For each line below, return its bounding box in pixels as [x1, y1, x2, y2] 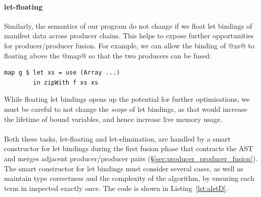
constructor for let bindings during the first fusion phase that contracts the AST [4, 143, 253, 154]
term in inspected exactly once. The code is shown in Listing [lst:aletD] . [4, 182, 228, 193]
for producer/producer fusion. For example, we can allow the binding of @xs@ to [4, 40, 254, 50]
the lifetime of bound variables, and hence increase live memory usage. [4, 113, 223, 124]
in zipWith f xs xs [33, 79, 99, 86]
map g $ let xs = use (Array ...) [4, 69, 120, 77]
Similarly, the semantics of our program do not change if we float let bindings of [4, 20, 252, 31]
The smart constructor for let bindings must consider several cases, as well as [4, 163, 243, 173]
